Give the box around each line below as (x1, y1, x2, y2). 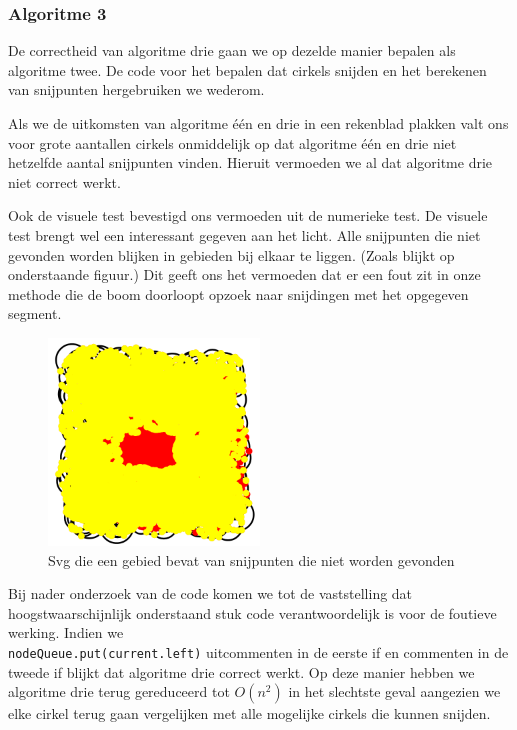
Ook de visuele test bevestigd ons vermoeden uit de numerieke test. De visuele (8, 205, 488, 226)
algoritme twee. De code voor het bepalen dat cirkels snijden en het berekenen (8, 59, 487, 80)
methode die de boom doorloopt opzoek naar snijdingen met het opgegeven (8, 283, 469, 304)
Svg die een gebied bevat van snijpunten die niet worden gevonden (48, 549, 455, 570)
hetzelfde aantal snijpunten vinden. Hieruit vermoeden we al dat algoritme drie (8, 152, 493, 173)
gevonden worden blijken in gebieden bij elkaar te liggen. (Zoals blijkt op (8, 244, 455, 265)
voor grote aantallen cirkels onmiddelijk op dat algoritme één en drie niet (8, 132, 457, 153)
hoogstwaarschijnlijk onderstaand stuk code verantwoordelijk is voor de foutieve (8, 602, 497, 623)
